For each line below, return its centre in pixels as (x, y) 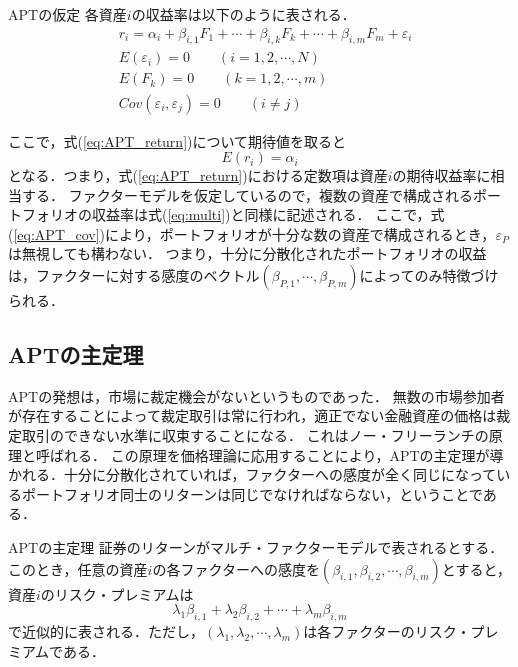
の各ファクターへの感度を (236, 568)
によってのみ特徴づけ (429, 275)
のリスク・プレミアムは (117, 593)
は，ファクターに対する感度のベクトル (134, 275)
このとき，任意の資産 (78, 568)
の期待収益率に (441, 175)
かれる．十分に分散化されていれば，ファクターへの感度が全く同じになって (252, 474)
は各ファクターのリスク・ (387, 631)
